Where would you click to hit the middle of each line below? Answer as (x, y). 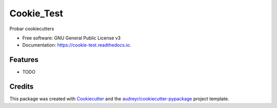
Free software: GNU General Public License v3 (72, 38)
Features (24, 60)
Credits (22, 87)
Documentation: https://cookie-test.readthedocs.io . (77, 45)
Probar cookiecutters (32, 29)
